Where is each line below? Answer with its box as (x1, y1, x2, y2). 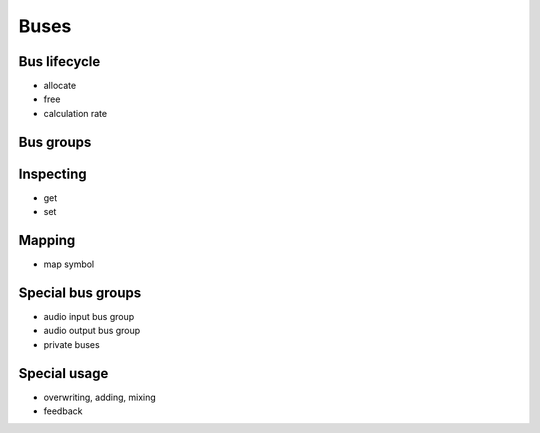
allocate (43, 80, 77, 92)
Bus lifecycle (18, 53, 101, 70)
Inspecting (18, 165, 87, 182)
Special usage (18, 365, 109, 382)
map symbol (43, 258, 95, 270)
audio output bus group (43, 325, 141, 337)
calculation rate (43, 107, 108, 119)
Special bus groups (18, 284, 142, 301)
